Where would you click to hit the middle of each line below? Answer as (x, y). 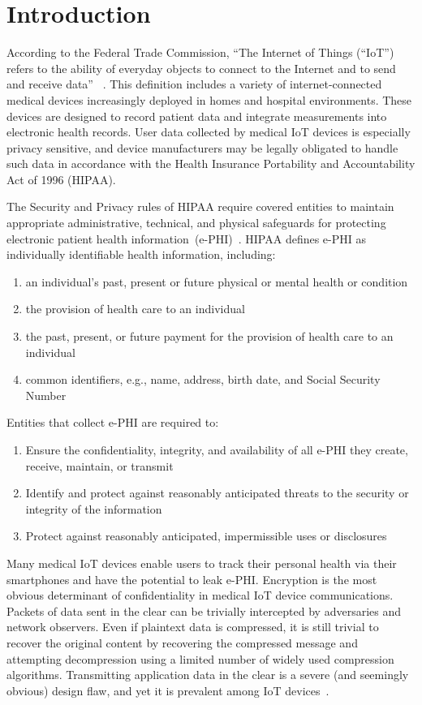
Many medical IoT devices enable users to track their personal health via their (202, 563)
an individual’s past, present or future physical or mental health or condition (217, 281)
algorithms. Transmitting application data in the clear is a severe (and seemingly (208, 675)
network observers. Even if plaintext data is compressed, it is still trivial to (193, 627)
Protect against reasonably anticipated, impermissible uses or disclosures (206, 536)
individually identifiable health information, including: (141, 254)
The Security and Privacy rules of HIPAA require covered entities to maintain (200, 206)
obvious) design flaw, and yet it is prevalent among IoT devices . (168, 690)
